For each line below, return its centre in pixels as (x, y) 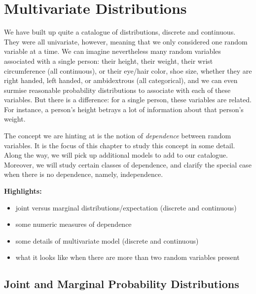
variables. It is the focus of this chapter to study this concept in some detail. (120, 145)
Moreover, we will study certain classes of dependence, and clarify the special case (128, 164)
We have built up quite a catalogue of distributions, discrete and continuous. (120, 32)
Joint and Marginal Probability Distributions (122, 284)
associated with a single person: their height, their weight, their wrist (109, 61)
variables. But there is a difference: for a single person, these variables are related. (128, 100)
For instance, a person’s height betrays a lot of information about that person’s (124, 109)
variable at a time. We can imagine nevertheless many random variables (112, 51)
